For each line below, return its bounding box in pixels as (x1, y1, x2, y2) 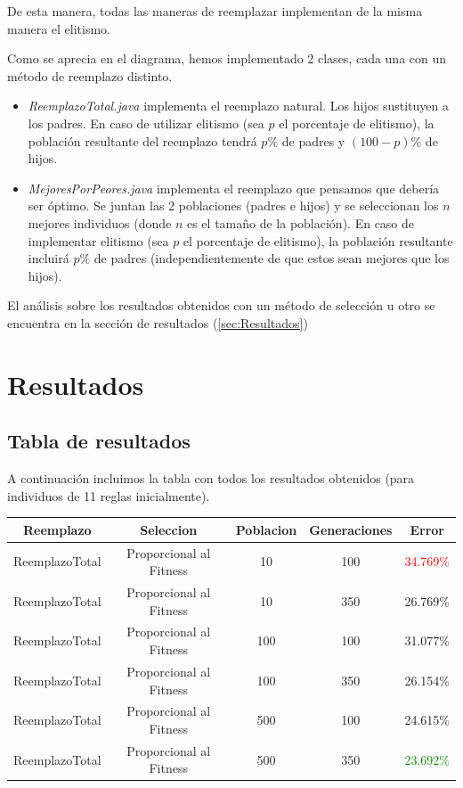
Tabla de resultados (7, 427, 191, 455)
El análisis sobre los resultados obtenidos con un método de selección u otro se (7, 296, 435, 315)
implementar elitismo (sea (28, 231, 169, 250)
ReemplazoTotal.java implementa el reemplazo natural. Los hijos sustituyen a (28, 96, 449, 115)
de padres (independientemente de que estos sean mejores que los (93, 249, 450, 267)
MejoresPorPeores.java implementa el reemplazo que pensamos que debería (28, 178, 440, 197)
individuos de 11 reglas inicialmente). (7, 486, 210, 505)
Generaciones (309, 520, 393, 538)
